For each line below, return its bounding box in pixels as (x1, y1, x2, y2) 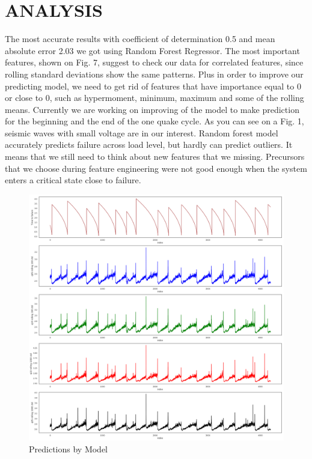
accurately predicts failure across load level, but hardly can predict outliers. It (5, 138, 293, 151)
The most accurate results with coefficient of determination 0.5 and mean (5, 32, 275, 45)
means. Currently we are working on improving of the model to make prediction (5, 103, 299, 115)
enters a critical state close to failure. (5, 174, 141, 186)
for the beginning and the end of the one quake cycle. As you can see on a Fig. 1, (5, 115, 304, 127)
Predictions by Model (29, 442, 108, 455)
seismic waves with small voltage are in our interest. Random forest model (5, 126, 278, 139)
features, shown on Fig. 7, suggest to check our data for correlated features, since (5, 56, 304, 68)
